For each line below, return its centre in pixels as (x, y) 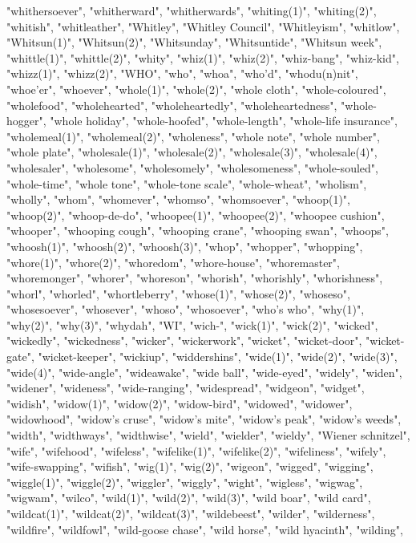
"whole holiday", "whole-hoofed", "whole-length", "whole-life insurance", (224, 121)
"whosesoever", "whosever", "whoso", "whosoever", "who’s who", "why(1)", (186, 309)
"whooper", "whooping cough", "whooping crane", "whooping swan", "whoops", (198, 231)
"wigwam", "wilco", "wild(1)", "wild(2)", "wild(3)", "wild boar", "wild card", (189, 498)
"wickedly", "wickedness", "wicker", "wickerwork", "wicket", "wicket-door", (184, 340)
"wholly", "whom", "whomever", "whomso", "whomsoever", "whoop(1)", (179, 199)
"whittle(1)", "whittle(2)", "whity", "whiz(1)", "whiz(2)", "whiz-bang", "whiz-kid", (203, 57)
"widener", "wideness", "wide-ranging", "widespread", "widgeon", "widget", (186, 388)
